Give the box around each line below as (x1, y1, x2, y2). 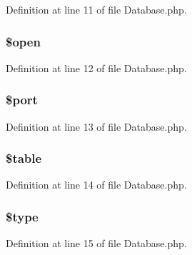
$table (6, 149, 42, 167)
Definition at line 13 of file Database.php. (6, 119, 187, 134)
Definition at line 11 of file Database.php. (6, 2, 187, 16)
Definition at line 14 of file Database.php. (6, 177, 187, 192)
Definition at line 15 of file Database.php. (6, 236, 187, 251)
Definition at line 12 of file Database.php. (6, 60, 187, 75)
